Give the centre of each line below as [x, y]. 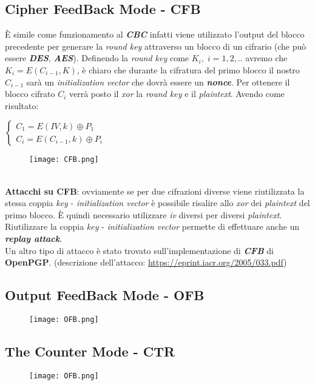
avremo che [266, 58]
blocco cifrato [30, 94]
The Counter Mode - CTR [90, 351]
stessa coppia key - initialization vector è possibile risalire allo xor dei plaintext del [157, 203]
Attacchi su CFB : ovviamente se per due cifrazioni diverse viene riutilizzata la [155, 191]
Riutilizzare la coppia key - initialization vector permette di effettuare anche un [152, 226]
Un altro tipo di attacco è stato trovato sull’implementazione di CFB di [139, 250]
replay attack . [34, 238]
